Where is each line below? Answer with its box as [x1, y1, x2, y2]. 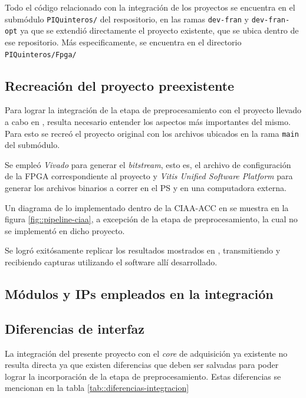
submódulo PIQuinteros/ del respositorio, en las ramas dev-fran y [5, 12, 249, 25]
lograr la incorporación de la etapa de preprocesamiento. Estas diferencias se [5, 370, 281, 382]
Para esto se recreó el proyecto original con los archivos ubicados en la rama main [5, 127, 299, 139]
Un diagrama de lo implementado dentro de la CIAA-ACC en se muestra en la [5, 201, 289, 213]
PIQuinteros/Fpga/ [5, 50, 77, 59]
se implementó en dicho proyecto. [5, 224, 125, 236]
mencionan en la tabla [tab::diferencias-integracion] [5, 381, 189, 394]
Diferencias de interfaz [5, 319, 145, 337]
